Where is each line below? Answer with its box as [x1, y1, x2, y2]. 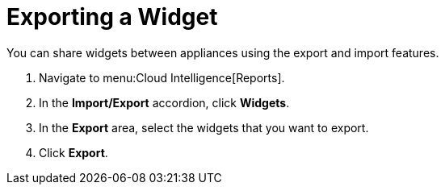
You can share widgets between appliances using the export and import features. [6, 45, 439, 60]
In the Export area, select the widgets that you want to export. [39, 120, 369, 135]
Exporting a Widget [6, 3, 218, 31]
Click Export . [39, 145, 108, 160]
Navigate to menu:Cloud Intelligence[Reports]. [39, 70, 285, 85]
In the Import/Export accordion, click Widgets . [39, 95, 290, 110]
